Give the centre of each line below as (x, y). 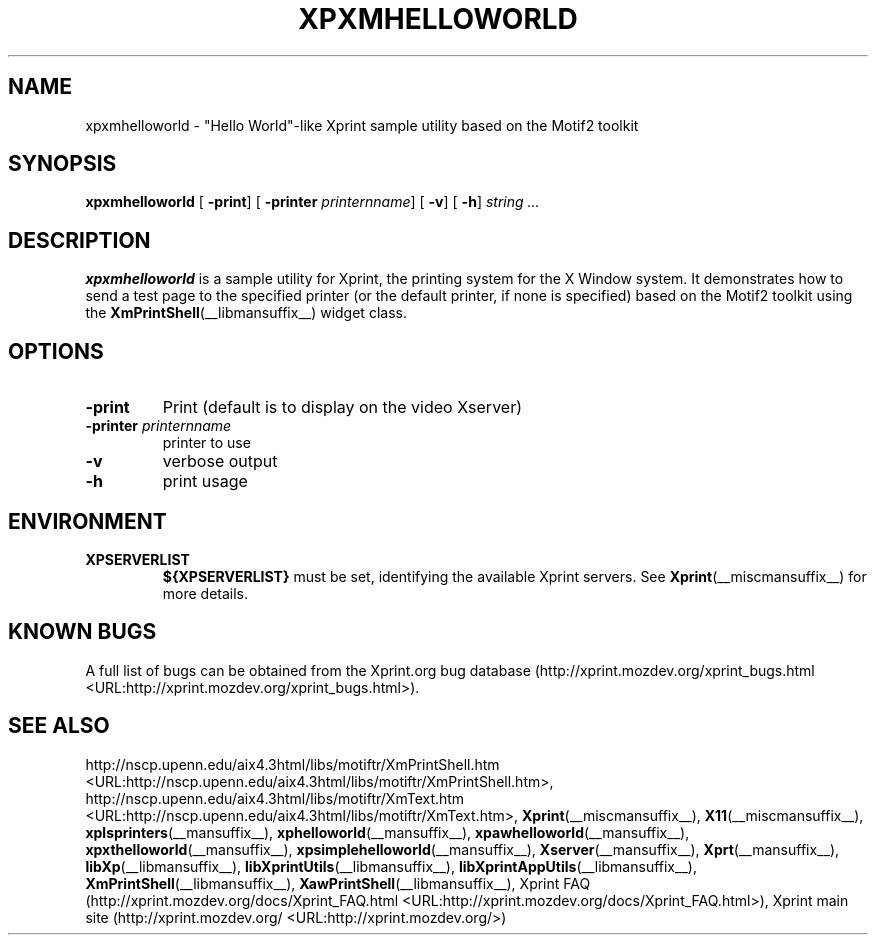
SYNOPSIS (62, 164)
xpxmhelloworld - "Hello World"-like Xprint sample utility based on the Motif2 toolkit (362, 125)
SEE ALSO (59, 726)
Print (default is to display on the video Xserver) (342, 407)
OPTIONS (56, 351)
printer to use (206, 443)
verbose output (220, 461)
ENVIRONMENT (87, 521)
